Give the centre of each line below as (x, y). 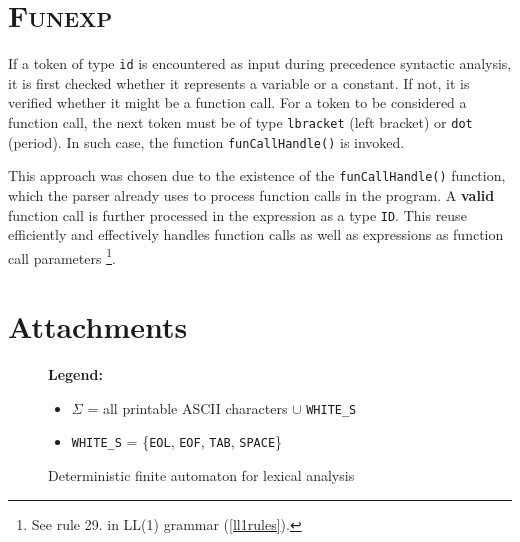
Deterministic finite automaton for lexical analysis (201, 475)
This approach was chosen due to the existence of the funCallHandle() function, (257, 175)
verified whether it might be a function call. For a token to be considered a (237, 102)
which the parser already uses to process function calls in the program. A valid (251, 194)
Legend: (75, 374)
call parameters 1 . (62, 256)
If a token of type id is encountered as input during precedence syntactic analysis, (260, 63)
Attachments (98, 326)
